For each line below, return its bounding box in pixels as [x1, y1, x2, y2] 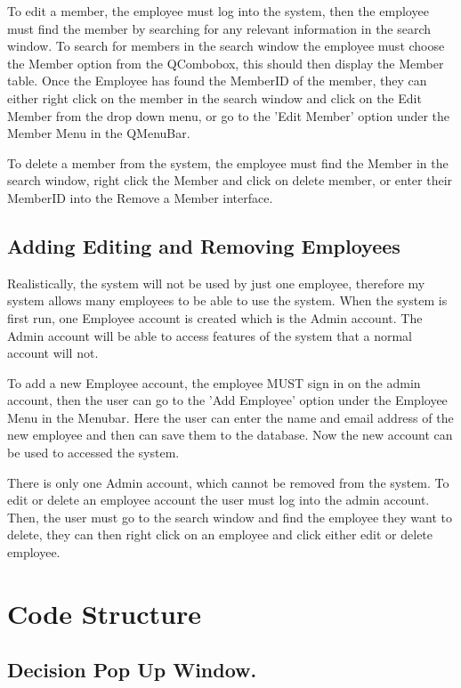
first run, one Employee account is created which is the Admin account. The [7, 308, 423, 327]
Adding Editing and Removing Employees [7, 231, 400, 259]
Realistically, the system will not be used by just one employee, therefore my [7, 273, 425, 292]
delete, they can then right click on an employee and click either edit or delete [7, 525, 433, 544]
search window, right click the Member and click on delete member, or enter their [7, 171, 453, 190]
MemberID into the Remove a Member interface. [7, 188, 273, 206]
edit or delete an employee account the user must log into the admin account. [7, 490, 430, 509]
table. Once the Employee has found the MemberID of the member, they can [7, 71, 427, 90]
